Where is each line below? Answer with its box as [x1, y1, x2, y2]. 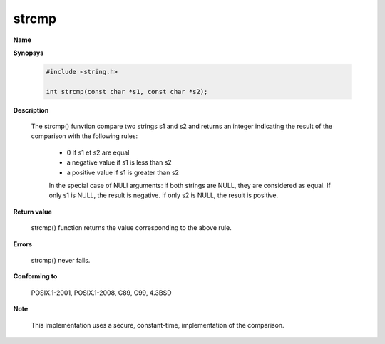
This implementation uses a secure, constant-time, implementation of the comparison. [31, 320, 284, 329]
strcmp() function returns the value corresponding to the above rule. [31, 224, 232, 232]
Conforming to [13, 272, 58, 281]
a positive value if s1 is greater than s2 [66, 168, 180, 177]
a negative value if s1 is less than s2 [66, 158, 173, 167]
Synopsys [13, 48, 44, 57]
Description [13, 105, 49, 114]
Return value [13, 207, 53, 216]
